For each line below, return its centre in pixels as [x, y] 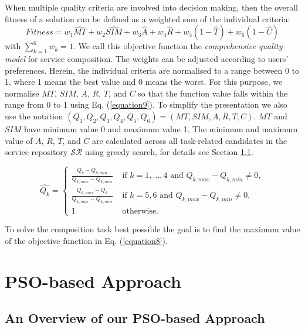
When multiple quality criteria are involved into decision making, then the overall [151, 7]
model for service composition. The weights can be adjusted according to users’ [147, 58]
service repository [36, 152]
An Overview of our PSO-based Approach [135, 318]
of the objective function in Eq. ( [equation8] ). [86, 240]
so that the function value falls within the [213, 93]
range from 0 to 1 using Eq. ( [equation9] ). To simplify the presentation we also [146, 104]
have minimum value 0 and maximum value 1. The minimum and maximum [161, 128]
